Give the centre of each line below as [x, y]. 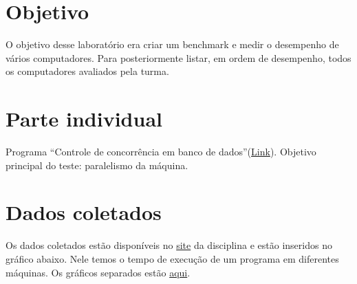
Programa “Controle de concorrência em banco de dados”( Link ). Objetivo [161, 152]
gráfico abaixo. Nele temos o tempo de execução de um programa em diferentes [172, 258]
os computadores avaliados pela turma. [87, 71]
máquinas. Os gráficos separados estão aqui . [98, 272]
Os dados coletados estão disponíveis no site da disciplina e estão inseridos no [169, 245]
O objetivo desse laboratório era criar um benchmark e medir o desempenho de [172, 44]
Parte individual [84, 119]
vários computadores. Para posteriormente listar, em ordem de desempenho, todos [178, 57]
